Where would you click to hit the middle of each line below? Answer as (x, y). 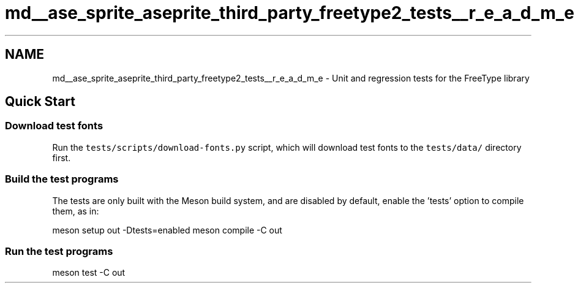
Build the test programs (62, 179)
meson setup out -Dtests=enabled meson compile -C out (167, 230)
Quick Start (40, 102)
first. (62, 157)
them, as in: (76, 211)
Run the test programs (59, 251)
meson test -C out (89, 273)
